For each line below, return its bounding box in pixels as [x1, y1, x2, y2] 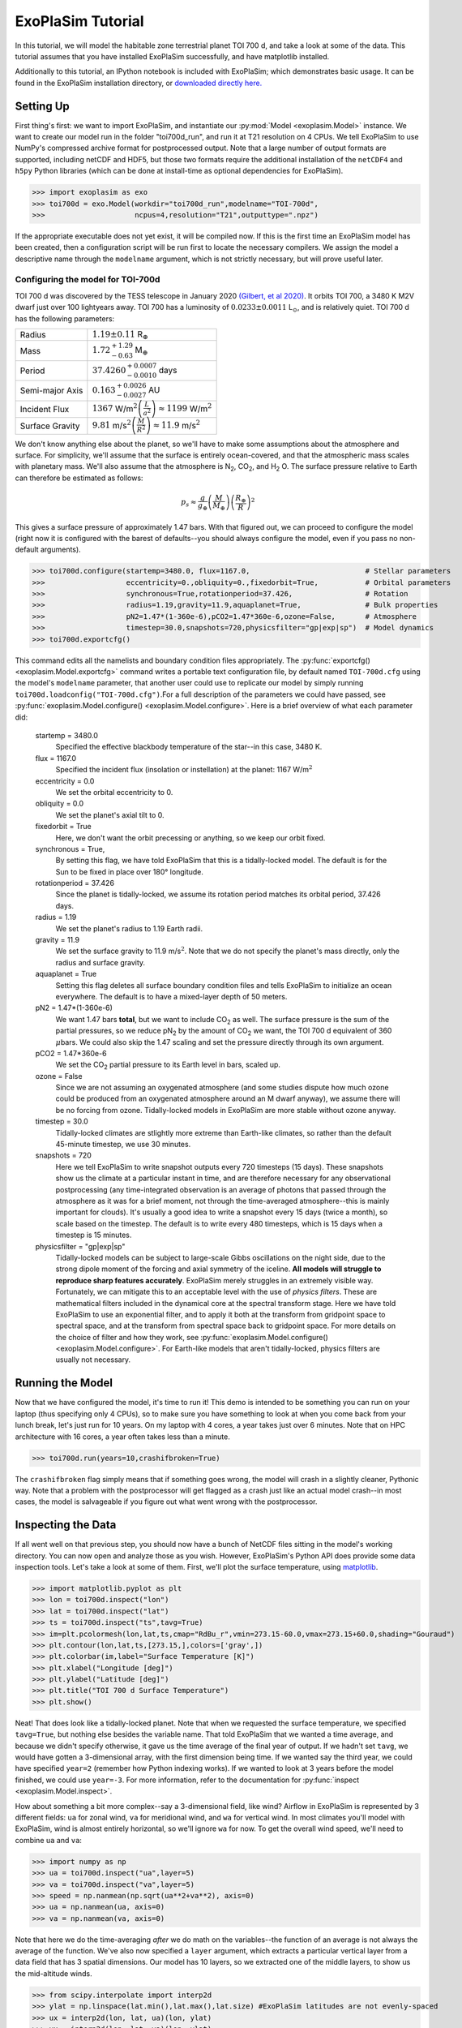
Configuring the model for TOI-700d [15, 274, 160, 286]
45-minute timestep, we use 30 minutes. [55, 1140, 191, 1149]
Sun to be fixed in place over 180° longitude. [55, 866, 204, 876]
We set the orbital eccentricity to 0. [55, 787, 173, 797]
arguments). [40, 544, 81, 555]
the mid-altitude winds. [15, 1968, 92, 1979]
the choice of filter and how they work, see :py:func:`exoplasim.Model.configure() [55, 1332, 328, 1342]
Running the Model [15, 1376, 113, 1390]
